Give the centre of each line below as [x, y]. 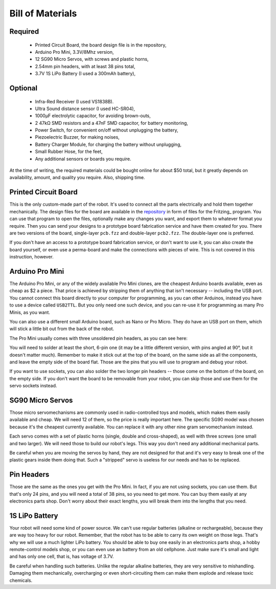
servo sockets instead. [33, 386]
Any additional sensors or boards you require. [83, 159]
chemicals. [21, 580]
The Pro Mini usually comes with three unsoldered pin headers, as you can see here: [98, 338]
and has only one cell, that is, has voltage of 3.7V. [62, 557]
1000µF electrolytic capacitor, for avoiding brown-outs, [93, 116]
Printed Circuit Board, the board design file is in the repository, [101, 45]
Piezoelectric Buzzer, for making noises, [77, 137]
